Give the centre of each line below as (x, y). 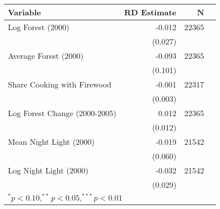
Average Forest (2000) (46, 56)
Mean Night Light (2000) (51, 142)
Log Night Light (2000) (48, 170)
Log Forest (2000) (39, 27)
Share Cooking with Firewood (60, 84)
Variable (24, 12)
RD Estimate (150, 12)
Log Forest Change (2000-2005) (62, 113)
